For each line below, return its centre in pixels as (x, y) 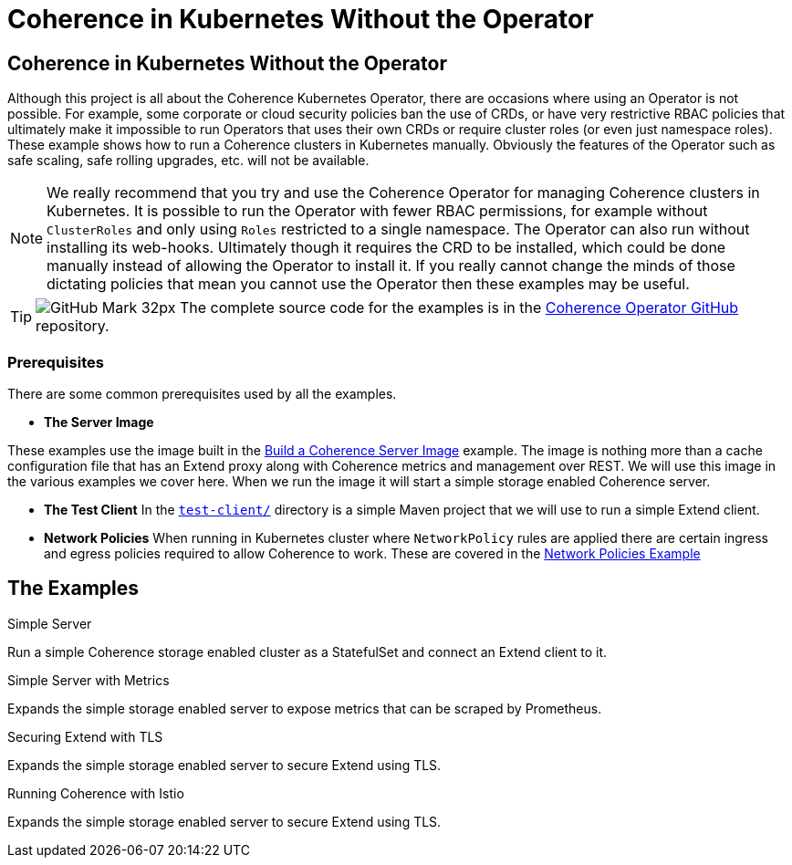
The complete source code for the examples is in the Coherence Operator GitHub (459, 308)
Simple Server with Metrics (89, 680)
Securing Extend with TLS (85, 736)
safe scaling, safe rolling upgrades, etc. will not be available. (188, 161)
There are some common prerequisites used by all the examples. (202, 393)
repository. (73, 326)
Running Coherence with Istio (96, 793)
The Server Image (99, 422)
